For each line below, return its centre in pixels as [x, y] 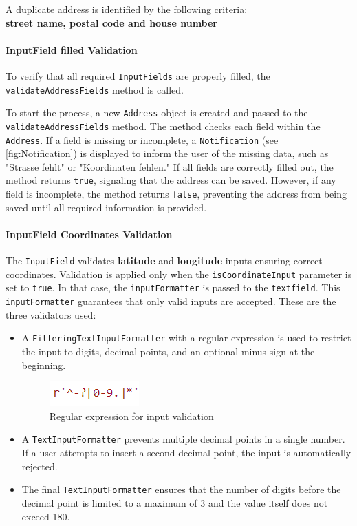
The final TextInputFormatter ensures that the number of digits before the [181, 489]
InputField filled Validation [72, 49]
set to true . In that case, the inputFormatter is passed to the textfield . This [173, 287]
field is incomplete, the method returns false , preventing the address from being [176, 194]
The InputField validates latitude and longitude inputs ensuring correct [164, 261]
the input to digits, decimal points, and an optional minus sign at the [168, 351]
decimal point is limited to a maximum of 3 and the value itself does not [175, 502]
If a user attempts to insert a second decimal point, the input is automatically [186, 453]
